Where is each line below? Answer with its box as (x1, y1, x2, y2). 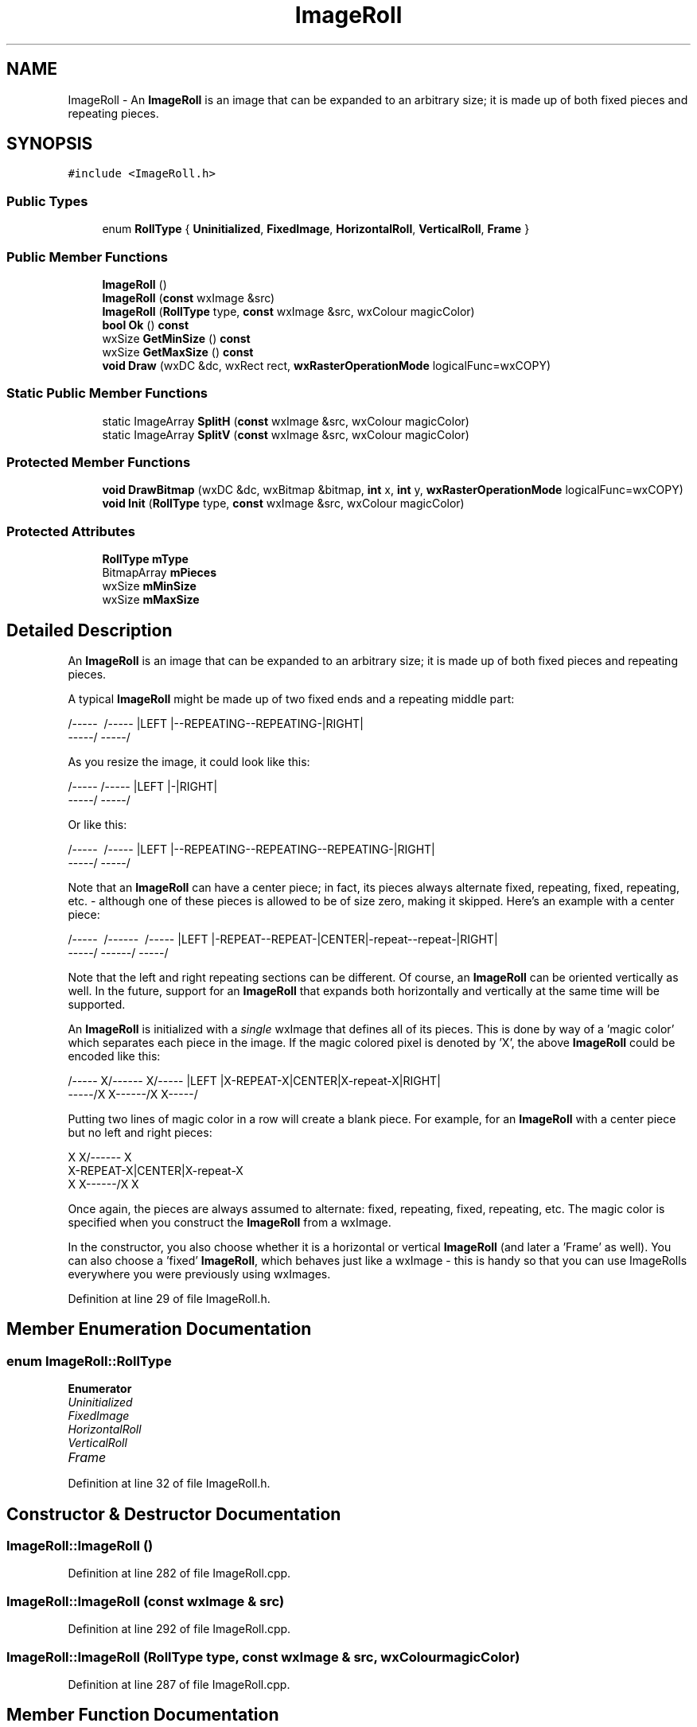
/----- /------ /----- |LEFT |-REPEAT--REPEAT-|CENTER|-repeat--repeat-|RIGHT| (68, 932, 498, 947)
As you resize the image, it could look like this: (68, 755, 310, 769)
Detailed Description (6, 620, 173, 640)
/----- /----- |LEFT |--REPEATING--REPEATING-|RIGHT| (68, 717, 364, 731)
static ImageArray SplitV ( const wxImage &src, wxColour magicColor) (102, 427, 469, 441)
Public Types (6, 193, 88, 209)
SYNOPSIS (6, 134, 93, 154)
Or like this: (68, 818, 127, 832)
